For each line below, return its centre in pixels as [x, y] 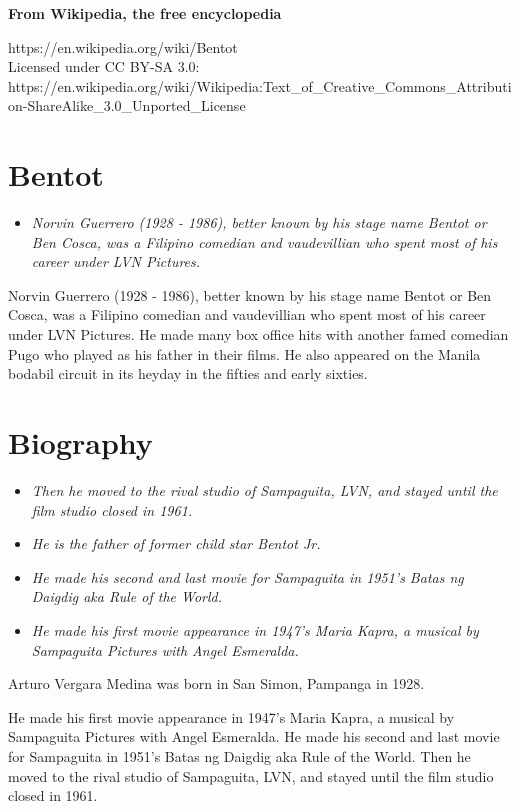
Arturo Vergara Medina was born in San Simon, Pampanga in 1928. [216, 683]
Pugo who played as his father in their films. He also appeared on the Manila [244, 353]
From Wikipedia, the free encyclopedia [145, 13]
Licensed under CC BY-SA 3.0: [104, 66]
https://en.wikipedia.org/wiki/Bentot [123, 46]
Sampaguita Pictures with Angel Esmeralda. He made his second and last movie [254, 736]
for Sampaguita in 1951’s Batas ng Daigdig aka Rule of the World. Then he [239, 755]
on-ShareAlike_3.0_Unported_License [127, 105]
